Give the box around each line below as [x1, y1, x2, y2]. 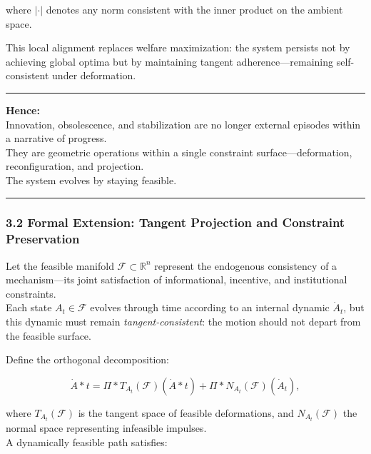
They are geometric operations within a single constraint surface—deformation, [6, 144, 352, 159]
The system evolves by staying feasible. [6, 172, 177, 187]
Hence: [6, 102, 40, 117]
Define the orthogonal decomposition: [6, 352, 169, 367]
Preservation [6, 230, 80, 248]
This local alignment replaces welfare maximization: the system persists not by [6, 40, 350, 55]
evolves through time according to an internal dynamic [90, 300, 330, 315]
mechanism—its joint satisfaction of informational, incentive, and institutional [6, 272, 347, 287]
